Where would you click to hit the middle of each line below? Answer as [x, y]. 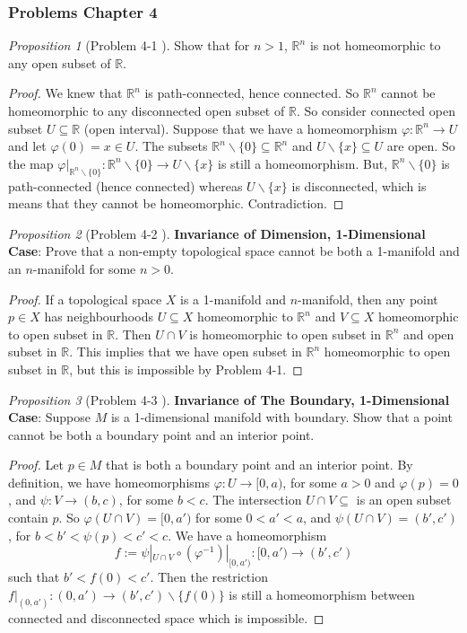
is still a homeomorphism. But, [303, 163]
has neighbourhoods [99, 316]
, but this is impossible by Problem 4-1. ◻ [186, 369]
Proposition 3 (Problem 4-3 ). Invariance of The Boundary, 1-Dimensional [229, 399]
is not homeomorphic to [375, 45]
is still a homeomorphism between [322, 594]
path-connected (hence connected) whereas [125, 185]
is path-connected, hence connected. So [252, 93]
